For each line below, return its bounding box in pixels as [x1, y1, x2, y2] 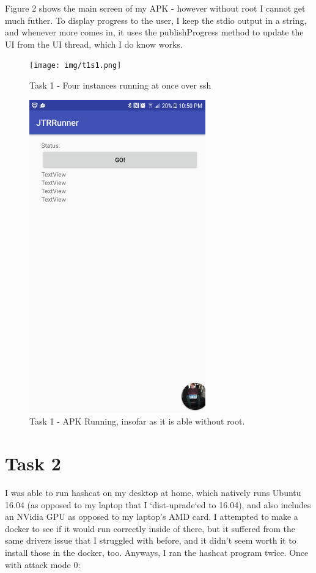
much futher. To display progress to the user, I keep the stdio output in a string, [5, 13, 307, 26]
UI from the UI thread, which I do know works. [5, 37, 183, 50]
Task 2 [5, 451, 61, 475]
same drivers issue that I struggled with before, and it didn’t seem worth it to [5, 534, 296, 547]
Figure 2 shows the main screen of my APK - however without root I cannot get [5, 2, 306, 14]
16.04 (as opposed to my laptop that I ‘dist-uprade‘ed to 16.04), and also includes [5, 498, 311, 511]
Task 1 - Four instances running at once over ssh [29, 79, 211, 92]
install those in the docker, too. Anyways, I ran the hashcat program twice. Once [5, 546, 309, 558]
